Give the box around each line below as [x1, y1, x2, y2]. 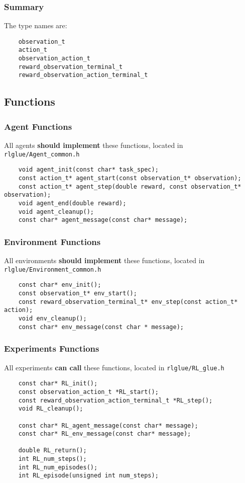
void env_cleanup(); [18, 315, 87, 323]
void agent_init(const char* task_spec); [18, 166, 159, 174]
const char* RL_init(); [18, 380, 98, 387]
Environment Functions [4, 235, 101, 248]
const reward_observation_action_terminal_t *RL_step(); [18, 396, 213, 404]
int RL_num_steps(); [18, 455, 87, 463]
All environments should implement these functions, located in [4, 255, 205, 266]
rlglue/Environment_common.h [4, 266, 101, 273]
